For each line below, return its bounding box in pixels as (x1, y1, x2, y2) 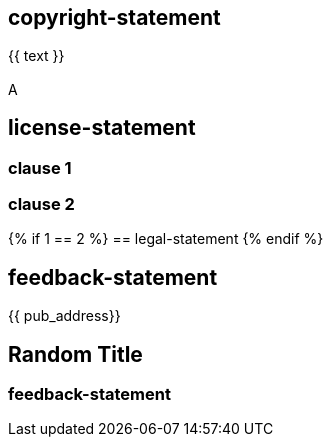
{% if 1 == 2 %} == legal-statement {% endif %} (8, 230, 324, 248)
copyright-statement (8, 5, 221, 30)
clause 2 (8, 194, 75, 215)
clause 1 (8, 157, 72, 178)
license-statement (8, 115, 196, 141)
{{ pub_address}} (8, 307, 121, 325)
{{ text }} (8, 47, 65, 65)
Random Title (8, 341, 143, 367)
